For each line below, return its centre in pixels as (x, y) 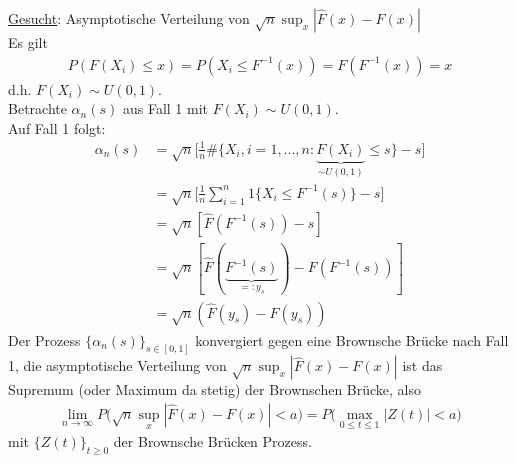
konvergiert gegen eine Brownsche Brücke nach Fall (352, 339)
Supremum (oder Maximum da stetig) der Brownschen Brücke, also (215, 389)
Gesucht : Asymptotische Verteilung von (129, 18)
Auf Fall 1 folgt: (57, 127)
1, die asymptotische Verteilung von (117, 365)
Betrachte (37, 108)
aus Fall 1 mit (165, 108)
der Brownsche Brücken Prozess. (212, 441)
